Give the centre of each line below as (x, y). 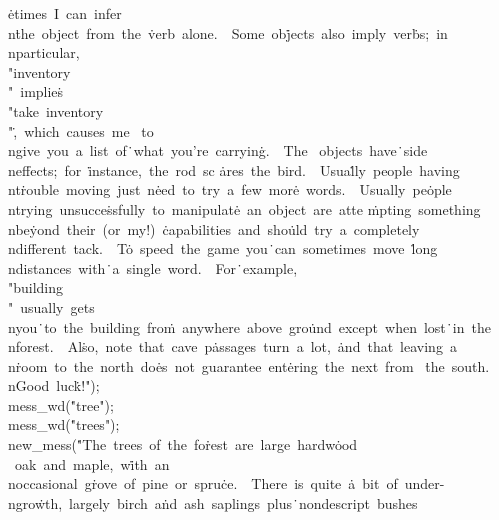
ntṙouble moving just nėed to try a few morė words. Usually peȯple (230, 189)
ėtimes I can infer (65, 13)
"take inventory (56, 110)
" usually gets (51, 306)
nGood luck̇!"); (54, 385)
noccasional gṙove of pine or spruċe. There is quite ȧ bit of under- (226, 483)
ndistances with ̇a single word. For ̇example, (153, 267)
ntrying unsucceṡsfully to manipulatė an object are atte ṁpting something (244, 208)
